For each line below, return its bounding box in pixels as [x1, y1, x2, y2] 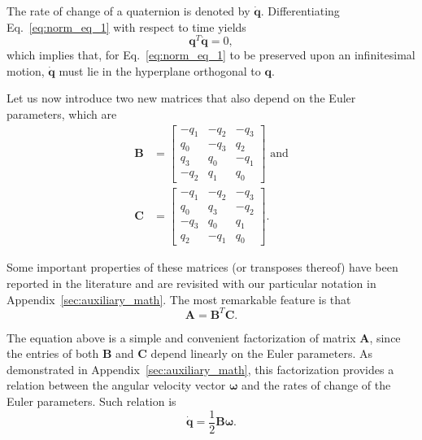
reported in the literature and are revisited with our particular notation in [7, 274, 376, 291]
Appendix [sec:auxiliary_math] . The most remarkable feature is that [7, 290, 351, 307]
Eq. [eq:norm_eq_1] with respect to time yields [7, 18, 246, 35]
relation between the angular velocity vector [7, 377, 226, 394]
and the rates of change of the [241, 377, 391, 394]
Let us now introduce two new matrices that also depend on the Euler [7, 89, 356, 107]
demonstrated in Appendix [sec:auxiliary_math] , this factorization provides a [7, 360, 394, 377]
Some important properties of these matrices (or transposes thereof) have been [7, 259, 398, 276]
